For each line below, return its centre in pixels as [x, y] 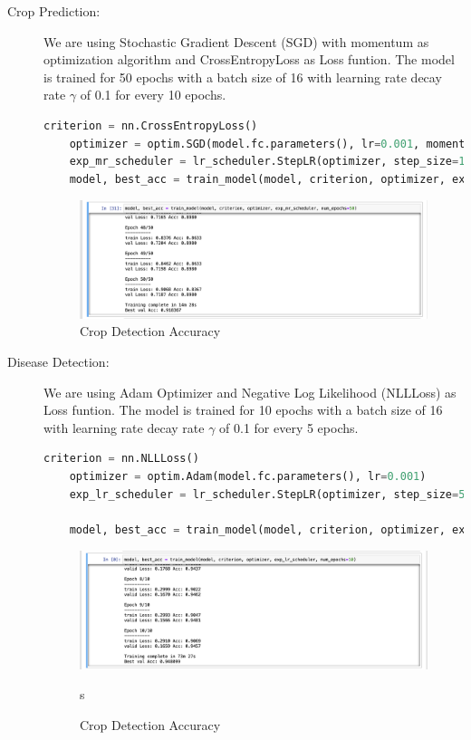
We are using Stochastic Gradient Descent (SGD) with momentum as [236, 41]
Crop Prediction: [54, 11]
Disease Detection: [58, 362]
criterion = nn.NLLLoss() [121, 459]
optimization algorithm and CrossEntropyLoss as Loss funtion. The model [249, 59]
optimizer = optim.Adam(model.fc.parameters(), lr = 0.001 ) [248, 476]
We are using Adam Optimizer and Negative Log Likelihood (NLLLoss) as [250, 392]
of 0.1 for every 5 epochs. [289, 427]
